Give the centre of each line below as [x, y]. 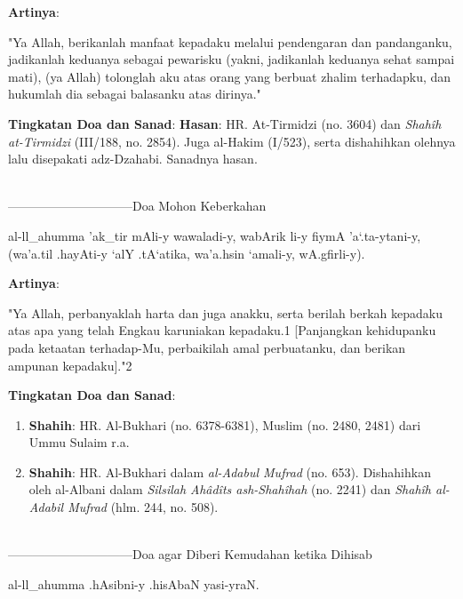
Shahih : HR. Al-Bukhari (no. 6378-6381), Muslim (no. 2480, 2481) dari [225, 424]
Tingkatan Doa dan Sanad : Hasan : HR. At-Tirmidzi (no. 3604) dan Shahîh [225, 123]
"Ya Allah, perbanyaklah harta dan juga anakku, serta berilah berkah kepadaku [226, 312]
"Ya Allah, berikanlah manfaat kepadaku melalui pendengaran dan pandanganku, [230, 41]
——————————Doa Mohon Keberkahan [137, 206]
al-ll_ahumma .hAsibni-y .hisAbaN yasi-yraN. [134, 583]
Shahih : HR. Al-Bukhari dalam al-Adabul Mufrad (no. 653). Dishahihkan [230, 471]
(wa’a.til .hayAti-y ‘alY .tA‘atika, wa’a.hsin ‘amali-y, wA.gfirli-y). [187, 253]
